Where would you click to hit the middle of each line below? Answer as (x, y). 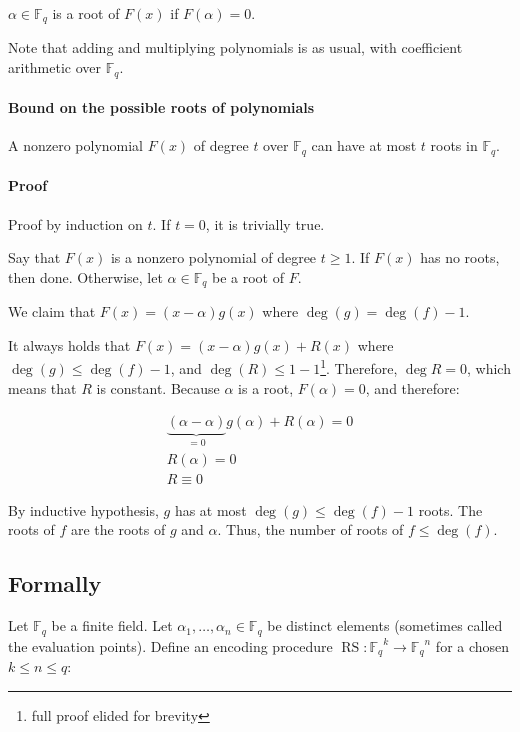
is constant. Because (158, 387)
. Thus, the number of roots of (310, 529)
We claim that (52, 311)
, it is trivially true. (265, 223)
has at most (210, 509)
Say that (34, 257)
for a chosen (472, 645)
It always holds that (69, 344)
